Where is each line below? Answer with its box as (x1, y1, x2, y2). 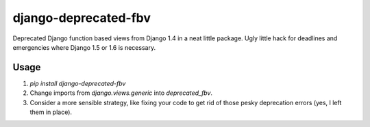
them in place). (29, 108, 72, 116)
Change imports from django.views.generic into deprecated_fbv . (29, 89, 212, 97)
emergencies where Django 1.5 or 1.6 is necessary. (12, 43, 156, 51)
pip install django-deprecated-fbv (29, 79, 126, 87)
